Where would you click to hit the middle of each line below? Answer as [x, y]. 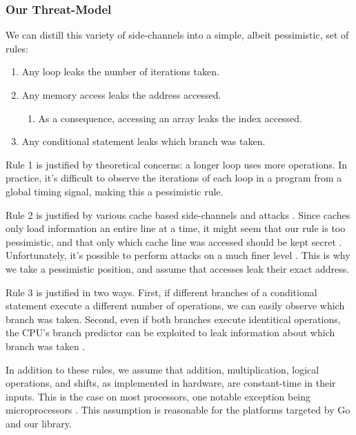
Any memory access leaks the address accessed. [121, 95]
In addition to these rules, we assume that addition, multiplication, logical [162, 369]
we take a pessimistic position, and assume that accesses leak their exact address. [178, 268]
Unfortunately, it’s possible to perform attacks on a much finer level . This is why [178, 255]
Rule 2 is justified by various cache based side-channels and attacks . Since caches [178, 214]
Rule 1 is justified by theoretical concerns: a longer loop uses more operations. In [177, 164]
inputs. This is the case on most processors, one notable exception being [158, 396]
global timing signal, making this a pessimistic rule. [115, 191]
